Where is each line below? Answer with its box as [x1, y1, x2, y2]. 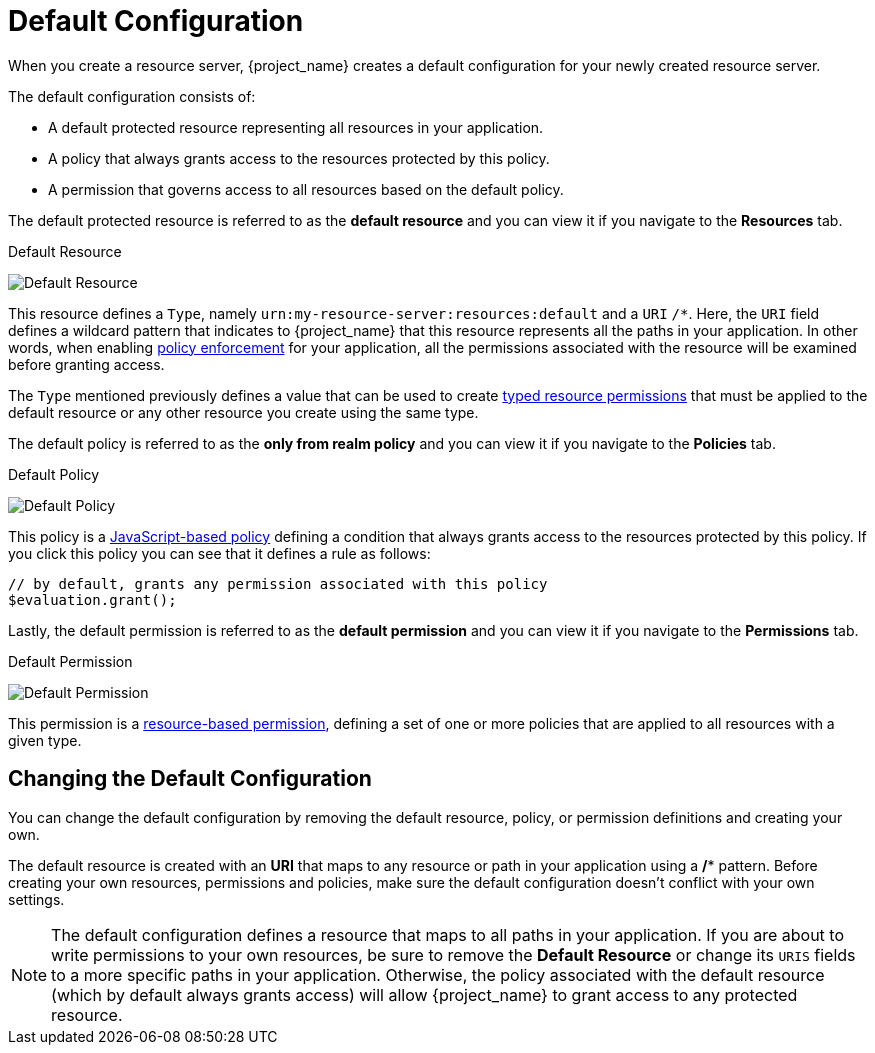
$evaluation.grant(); [8, 591, 177, 608]
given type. [8, 731, 82, 749]
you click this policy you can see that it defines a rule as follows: [8, 544, 431, 562]
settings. [8, 890, 65, 908]
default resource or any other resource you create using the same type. [8, 403, 479, 421]
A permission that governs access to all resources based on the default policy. [48, 180, 564, 198]
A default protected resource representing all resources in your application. [48, 118, 544, 136]
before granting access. [8, 355, 165, 373]
